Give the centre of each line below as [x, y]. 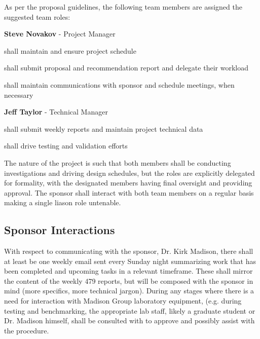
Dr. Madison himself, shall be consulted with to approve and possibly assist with [129, 321]
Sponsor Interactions [60, 230]
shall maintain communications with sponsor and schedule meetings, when [119, 84]
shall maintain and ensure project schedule [70, 50]
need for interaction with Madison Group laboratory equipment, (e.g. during [123, 301]
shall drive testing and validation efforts [66, 146]
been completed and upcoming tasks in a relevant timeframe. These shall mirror [128, 271]
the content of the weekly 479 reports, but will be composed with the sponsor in [129, 280]
